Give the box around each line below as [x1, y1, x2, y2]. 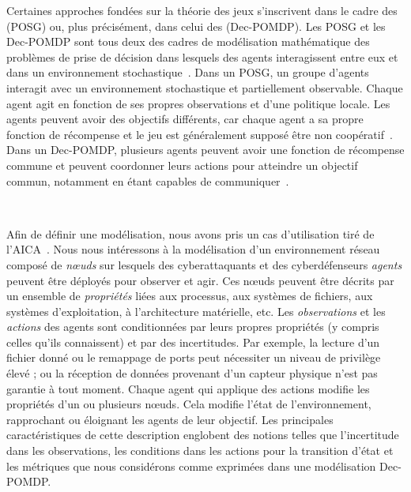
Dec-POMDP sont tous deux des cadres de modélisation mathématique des [6, 33, 370, 50]
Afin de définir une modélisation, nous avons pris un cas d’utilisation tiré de [6, 225, 375, 242]
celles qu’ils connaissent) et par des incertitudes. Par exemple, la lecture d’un [6, 333, 380, 350]
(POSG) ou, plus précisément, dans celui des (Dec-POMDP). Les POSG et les [6, 17, 386, 34]
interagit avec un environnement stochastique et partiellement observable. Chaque [6, 79, 403, 96]
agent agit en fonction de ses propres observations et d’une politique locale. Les [6, 95, 390, 111]
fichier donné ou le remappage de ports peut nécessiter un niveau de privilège [6, 349, 381, 366]
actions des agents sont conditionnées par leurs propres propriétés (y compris [6, 318, 379, 335]
